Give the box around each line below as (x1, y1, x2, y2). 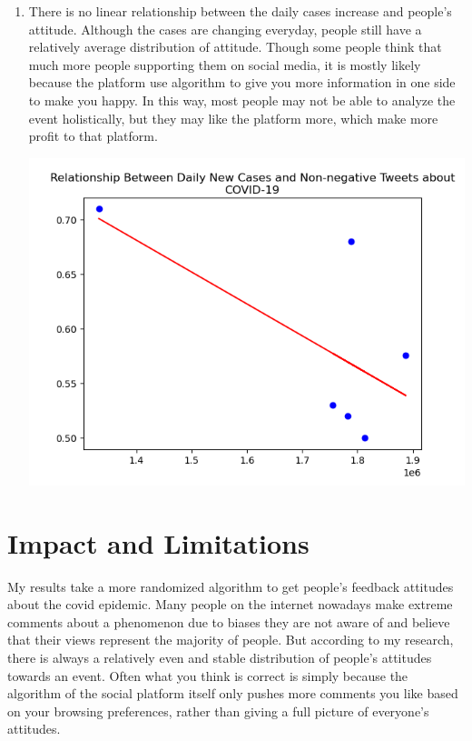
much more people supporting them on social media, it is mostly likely (28, 55, 421, 74)
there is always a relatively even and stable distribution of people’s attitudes (7, 647, 432, 666)
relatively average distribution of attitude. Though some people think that (28, 37, 442, 56)
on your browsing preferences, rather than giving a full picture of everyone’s (7, 701, 429, 720)
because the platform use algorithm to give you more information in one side (28, 73, 456, 92)
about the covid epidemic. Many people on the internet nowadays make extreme (7, 595, 453, 614)
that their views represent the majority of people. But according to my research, (7, 630, 454, 649)
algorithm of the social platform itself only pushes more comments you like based (7, 684, 458, 703)
